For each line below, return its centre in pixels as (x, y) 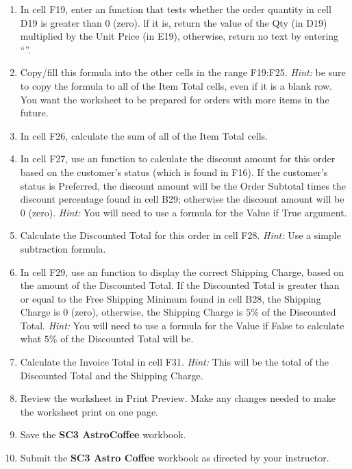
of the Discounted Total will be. (127, 339)
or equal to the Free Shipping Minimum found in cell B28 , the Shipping (171, 298)
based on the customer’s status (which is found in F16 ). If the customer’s (174, 172)
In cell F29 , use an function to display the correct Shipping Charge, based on (182, 271)
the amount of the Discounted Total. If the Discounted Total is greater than (180, 285)
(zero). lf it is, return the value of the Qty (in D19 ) (220, 22)
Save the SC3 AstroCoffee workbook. (103, 434)
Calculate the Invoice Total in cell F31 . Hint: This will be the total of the (175, 362)
